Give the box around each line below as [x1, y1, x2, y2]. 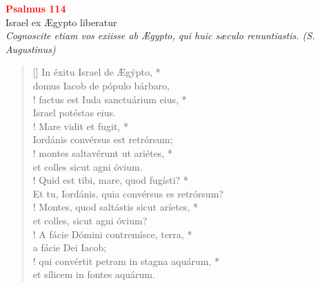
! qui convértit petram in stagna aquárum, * [32, 253, 219, 268]
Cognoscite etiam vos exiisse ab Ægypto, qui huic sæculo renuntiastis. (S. [6, 28, 315, 43]
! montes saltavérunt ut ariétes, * [32, 145, 172, 160]
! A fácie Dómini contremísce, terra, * [32, 226, 192, 241]
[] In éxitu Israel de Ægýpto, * [32, 65, 161, 79]
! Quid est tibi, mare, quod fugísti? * [32, 173, 188, 187]
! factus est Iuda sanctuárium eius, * [32, 92, 187, 106]
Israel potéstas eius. [32, 105, 116, 120]
